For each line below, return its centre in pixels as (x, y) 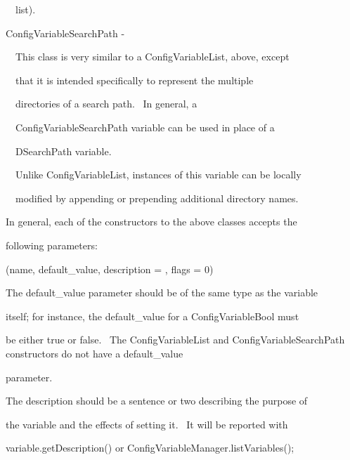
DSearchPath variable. (63, 151)
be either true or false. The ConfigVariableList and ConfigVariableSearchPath (175, 340)
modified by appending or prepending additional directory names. (157, 198)
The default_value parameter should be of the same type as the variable (162, 293)
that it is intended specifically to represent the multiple (134, 80)
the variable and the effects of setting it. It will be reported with (147, 424)
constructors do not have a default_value (95, 353)
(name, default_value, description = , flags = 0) (110, 269)
